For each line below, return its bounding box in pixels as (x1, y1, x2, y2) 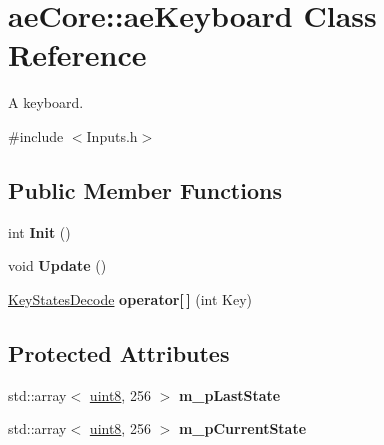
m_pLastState (178, 384, 281, 405)
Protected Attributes (8, 337, 230, 368)
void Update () (8, 255, 107, 276)
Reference (8, 34, 147, 75)
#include (8, 125, 64, 146)
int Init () (8, 221, 71, 242)
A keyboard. (8, 92, 84, 113)
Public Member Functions (8, 174, 282, 205)
